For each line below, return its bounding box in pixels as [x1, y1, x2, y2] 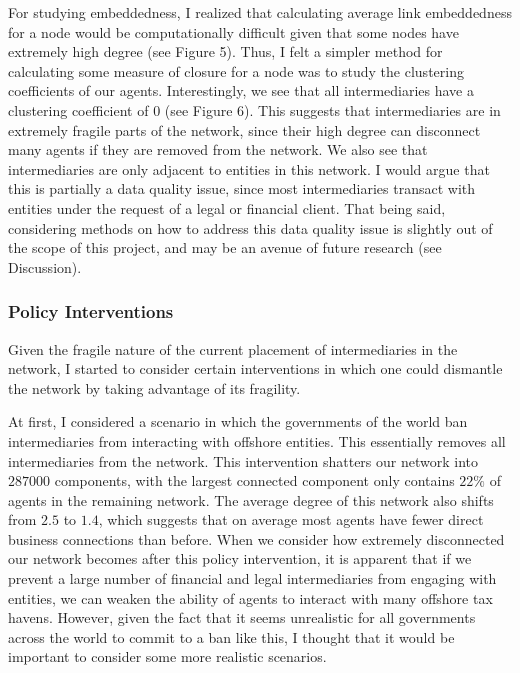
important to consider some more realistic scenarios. [8, 646, 327, 667]
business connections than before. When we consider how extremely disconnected [8, 528, 505, 549]
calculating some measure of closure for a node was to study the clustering [8, 60, 464, 81]
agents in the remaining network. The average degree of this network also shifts [8, 489, 494, 510]
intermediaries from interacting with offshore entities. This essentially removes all [8, 430, 506, 451]
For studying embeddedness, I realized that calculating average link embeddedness [8, 2, 512, 22]
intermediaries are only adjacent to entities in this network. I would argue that [8, 158, 490, 179]
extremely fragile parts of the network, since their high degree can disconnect [8, 119, 481, 140]
